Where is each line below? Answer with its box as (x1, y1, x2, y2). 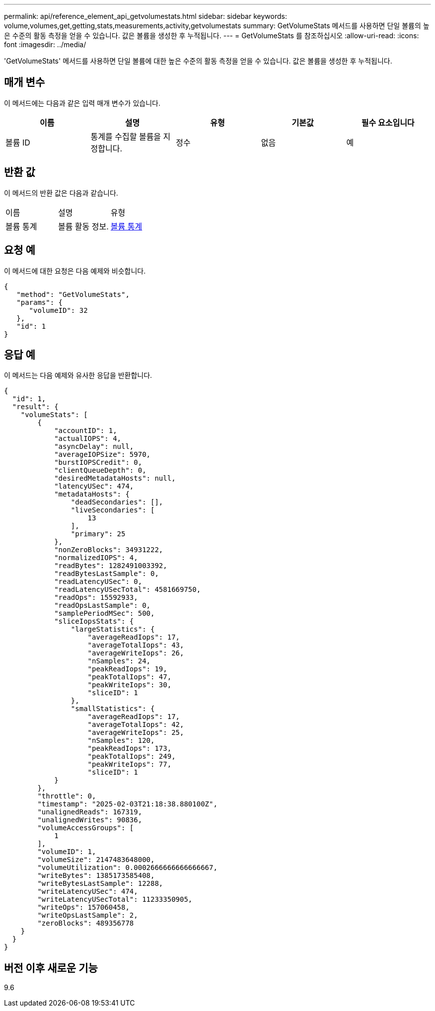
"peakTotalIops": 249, (87, 752, 176, 761)
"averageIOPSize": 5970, (54, 450, 151, 459)
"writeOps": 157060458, (37, 903, 130, 912)
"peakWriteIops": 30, (87, 681, 172, 689)
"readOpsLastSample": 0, (54, 601, 151, 610)
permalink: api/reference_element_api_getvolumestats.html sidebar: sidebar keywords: (4, 12, 287, 20)
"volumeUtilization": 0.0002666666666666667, (37, 864, 217, 872)
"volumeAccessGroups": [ (37, 824, 134, 832)
